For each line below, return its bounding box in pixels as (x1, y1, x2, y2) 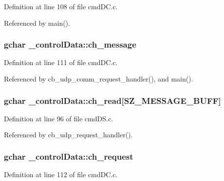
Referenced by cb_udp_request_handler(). (4, 130, 133, 140)
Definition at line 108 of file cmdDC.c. (4, 1, 118, 11)
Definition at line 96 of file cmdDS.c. (4, 113, 113, 123)
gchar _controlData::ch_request (4, 150, 133, 162)
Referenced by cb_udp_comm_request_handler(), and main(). (4, 74, 193, 83)
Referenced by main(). (4, 17, 70, 28)
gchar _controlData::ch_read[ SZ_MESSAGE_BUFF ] (4, 94, 221, 106)
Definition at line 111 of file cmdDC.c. (4, 57, 118, 67)
